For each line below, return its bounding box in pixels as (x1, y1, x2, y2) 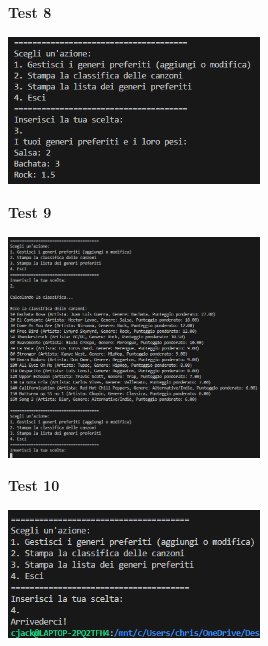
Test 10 (8, 475, 60, 496)
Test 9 (8, 202, 52, 222)
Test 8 (8, 2, 52, 22)
